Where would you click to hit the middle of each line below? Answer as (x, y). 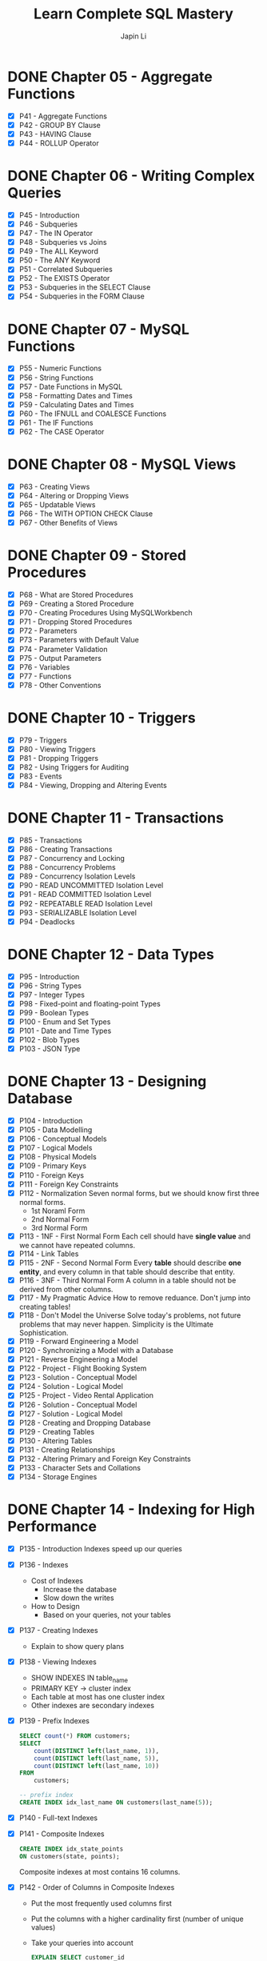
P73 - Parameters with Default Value (79, 640)
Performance (52, 1527)
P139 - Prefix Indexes (54, 1721)
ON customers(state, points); (70, 1856)
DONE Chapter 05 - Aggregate (110, 76)
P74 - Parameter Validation (64, 649)
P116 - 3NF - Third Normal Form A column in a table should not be (128, 1280)
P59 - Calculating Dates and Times (76, 404)
